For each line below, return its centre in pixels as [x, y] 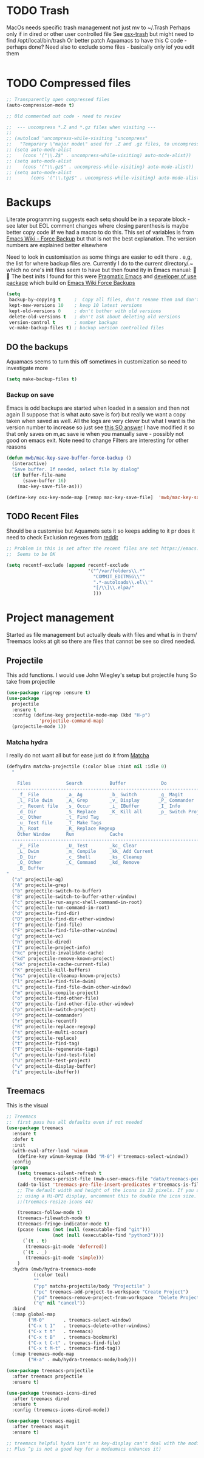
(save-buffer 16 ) [44, 481]
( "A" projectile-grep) [40, 885]
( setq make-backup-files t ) [42, 379]
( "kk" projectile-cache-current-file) [61, 965]
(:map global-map [34, 1315]
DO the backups [37, 347]
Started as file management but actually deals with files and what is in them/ [102, 635]
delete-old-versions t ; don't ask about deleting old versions [95, 317]
